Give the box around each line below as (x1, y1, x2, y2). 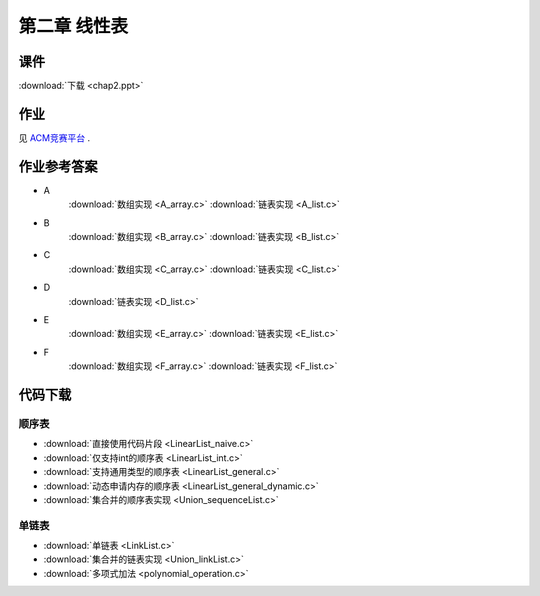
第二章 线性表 (18, 15, 129, 37)
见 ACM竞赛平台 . (18, 131, 90, 144)
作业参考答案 (18, 158, 98, 175)
